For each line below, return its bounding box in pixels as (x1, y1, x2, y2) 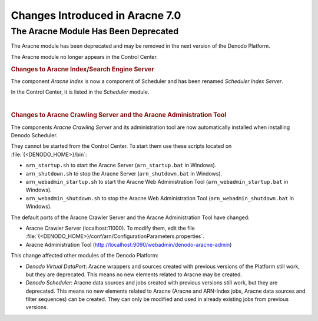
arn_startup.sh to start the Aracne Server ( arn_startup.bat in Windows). (25, 162, 217, 169)
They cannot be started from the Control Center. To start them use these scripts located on (11, 143, 232, 150)
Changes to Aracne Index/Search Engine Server (11, 65, 154, 73)
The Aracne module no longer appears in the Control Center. (11, 53, 158, 60)
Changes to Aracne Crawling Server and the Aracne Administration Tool (11, 111, 227, 119)
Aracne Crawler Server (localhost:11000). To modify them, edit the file (25, 224, 196, 231)
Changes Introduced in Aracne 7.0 (11, 9, 181, 22)
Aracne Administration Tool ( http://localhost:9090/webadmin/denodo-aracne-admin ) (25, 241, 232, 248)
